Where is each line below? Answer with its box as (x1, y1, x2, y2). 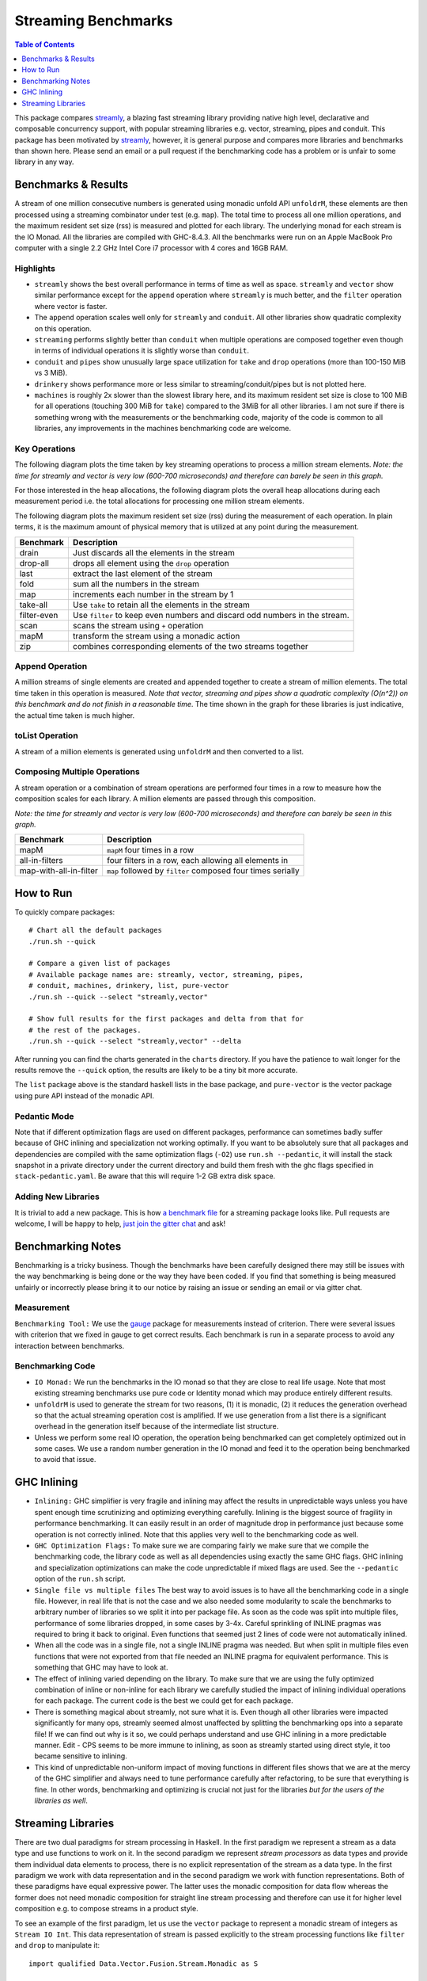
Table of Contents (14, 40, 75, 49)
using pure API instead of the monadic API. (14, 1090, 154, 1101)
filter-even (19, 609, 59, 620)
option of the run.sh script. (34, 1574, 126, 1584)
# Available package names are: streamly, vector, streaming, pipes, (28, 970, 304, 979)
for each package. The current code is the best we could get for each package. (34, 1696, 293, 1705)
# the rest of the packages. (28, 1025, 142, 1034)
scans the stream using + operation (72, 620, 204, 631)
